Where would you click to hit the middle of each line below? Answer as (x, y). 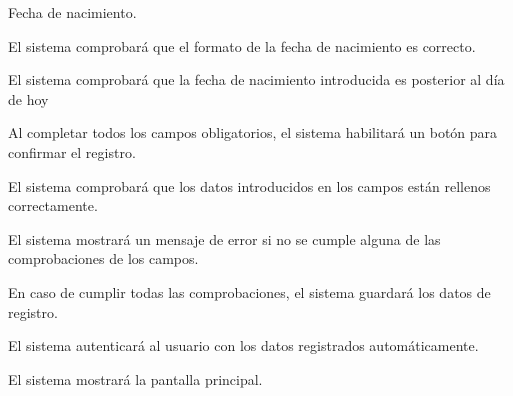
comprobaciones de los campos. (103, 258)
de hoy (28, 98)
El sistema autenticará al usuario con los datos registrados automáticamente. (243, 345)
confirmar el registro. (72, 151)
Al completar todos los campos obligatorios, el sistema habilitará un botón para (253, 132)
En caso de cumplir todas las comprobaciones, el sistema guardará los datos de (249, 291)
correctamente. (53, 205)
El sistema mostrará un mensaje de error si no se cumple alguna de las (224, 238)
